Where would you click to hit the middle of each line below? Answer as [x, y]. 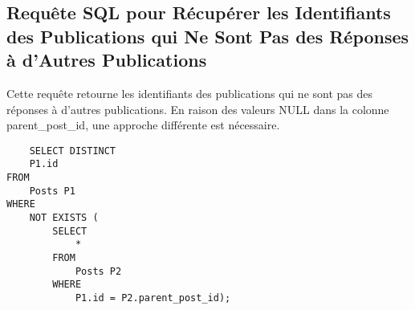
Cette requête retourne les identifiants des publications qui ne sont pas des [190, 93]
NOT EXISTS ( [64, 218]
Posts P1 [52, 191]
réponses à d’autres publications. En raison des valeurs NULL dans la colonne [198, 109]
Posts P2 [98, 271]
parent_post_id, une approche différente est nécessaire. [143, 125]
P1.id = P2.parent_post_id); [153, 298]
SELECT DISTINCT [73, 151]
